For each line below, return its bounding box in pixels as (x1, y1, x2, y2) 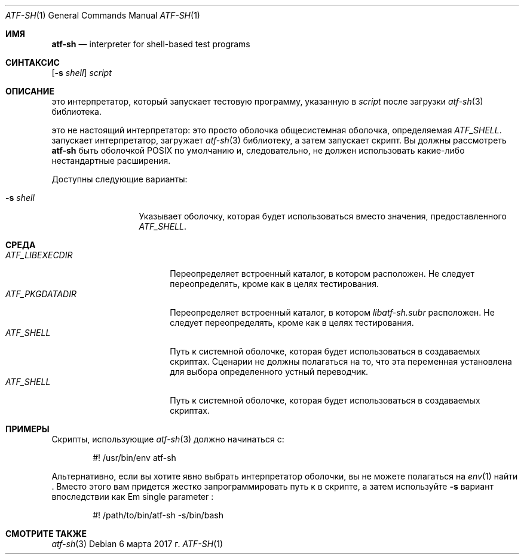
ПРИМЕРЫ (5, 424, 50, 434)
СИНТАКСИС (5, 57, 60, 68)
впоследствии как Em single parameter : (51, 491, 214, 502)
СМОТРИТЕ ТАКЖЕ (5, 529, 87, 539)
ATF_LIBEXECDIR (5, 250, 73, 260)
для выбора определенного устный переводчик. (170, 366, 369, 377)
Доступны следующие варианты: (51, 174, 188, 184)
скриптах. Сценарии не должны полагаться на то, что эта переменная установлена (170, 356, 512, 366)
